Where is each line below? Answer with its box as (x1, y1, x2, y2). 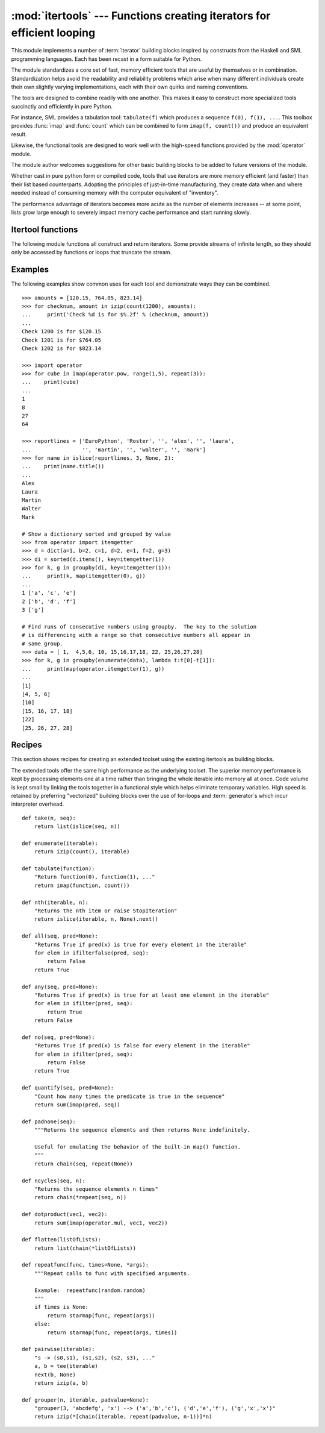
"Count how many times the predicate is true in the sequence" (34, 1093, 225, 1100)
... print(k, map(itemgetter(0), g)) (22, 572, 146, 580)
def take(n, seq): (22, 814, 76, 821)
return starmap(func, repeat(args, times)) (47, 1329, 178, 1336)
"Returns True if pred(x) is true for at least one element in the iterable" (34, 991, 270, 999)
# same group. (22, 640, 63, 647)
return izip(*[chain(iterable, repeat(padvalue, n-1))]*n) (34, 1413, 212, 1420)
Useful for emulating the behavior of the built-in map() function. (34, 1143, 241, 1150)
